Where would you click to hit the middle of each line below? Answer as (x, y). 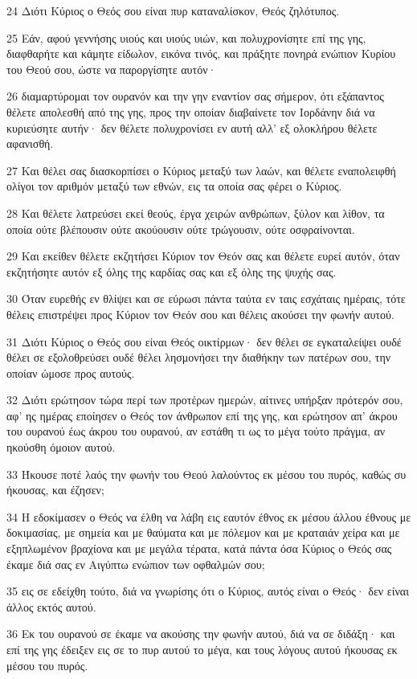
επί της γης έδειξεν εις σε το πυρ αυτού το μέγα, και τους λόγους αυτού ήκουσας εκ (202, 649)
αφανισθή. (30, 143)
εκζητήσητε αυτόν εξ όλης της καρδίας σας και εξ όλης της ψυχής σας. (172, 271)
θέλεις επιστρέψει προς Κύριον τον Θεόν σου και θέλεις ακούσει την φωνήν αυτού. (200, 314)
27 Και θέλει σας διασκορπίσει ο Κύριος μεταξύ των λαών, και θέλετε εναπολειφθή (201, 170)
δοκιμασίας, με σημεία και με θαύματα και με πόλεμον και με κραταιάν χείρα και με (203, 532)
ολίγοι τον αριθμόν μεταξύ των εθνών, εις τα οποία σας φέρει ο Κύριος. (174, 186)
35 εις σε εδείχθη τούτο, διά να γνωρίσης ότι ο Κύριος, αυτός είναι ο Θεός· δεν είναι (208, 591)
